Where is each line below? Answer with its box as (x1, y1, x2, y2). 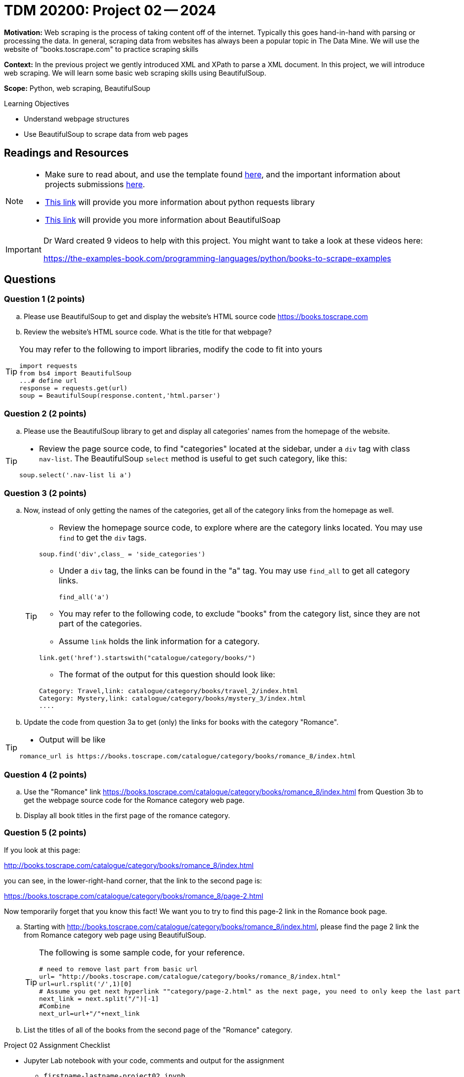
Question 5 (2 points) (4, 828, 86, 838)
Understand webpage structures (24, 114, 129, 123)
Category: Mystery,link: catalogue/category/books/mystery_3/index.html (39, 695, 306, 703)
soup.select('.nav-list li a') (19, 471, 131, 479)
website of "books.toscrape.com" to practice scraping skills (4, 44, 199, 53)
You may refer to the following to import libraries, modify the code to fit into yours (19, 344, 323, 354)
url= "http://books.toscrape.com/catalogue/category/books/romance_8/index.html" (39, 972, 341, 980)
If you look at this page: (4, 845, 81, 854)
